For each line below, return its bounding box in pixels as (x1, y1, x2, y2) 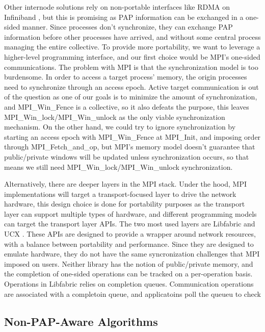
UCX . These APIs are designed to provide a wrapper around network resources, (4, 228, 256, 239)
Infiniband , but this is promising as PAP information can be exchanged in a (4, 11, 244, 22)
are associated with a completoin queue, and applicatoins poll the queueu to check (4, 288, 261, 299)
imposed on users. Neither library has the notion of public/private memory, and (4, 258, 253, 269)
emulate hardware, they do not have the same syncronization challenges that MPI (4, 248, 260, 259)
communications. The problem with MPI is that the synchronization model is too (4, 61, 258, 72)
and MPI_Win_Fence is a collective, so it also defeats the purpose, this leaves (4, 101, 249, 112)
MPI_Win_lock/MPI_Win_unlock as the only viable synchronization (4, 111, 225, 122)
